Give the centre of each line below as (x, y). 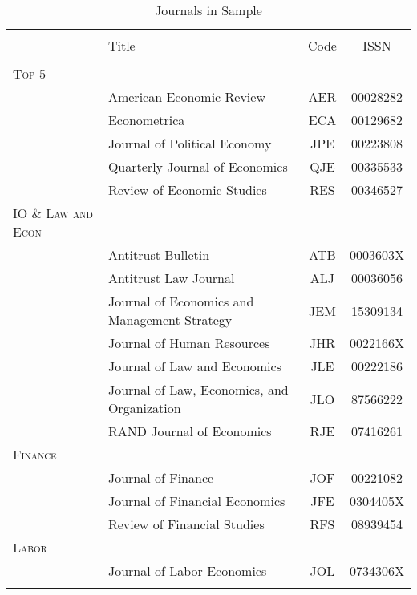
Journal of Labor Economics (187, 571)
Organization (144, 408)
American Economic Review (186, 97)
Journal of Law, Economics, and (198, 389)
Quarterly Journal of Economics (198, 166)
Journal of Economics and (181, 301)
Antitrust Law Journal (171, 278)
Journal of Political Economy (190, 143)
